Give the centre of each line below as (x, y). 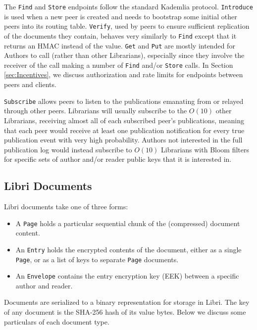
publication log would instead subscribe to (68, 149)
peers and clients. (30, 84)
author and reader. (44, 285)
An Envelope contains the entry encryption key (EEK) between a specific (127, 276)
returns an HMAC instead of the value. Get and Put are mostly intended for (120, 45)
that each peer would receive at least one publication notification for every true (124, 130)
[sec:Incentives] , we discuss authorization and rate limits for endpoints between (124, 74)
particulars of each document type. (57, 321)
